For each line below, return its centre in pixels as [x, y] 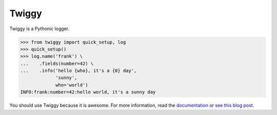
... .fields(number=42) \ [57, 63]
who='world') [72, 85]
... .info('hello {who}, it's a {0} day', [78, 71]
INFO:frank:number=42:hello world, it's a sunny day [88, 92]
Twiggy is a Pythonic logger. [39, 29]
